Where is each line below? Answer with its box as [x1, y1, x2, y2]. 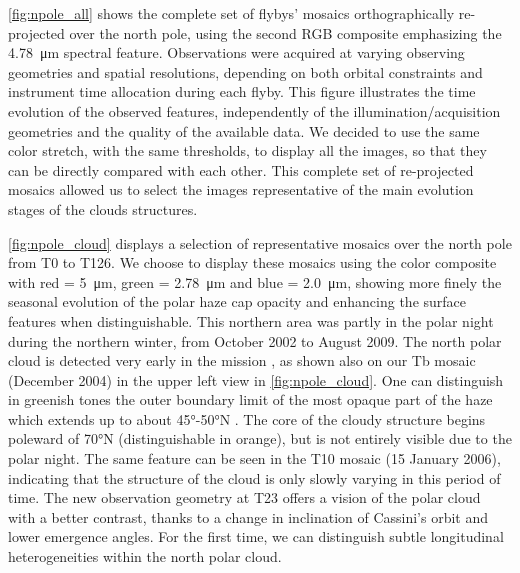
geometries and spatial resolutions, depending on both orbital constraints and [8, 61, 483, 82]
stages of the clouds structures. [8, 198, 198, 219]
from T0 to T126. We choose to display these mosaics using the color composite [8, 252, 497, 273]
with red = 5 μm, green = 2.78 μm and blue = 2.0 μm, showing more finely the [8, 271, 502, 292]
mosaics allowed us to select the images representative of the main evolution [8, 179, 474, 200]
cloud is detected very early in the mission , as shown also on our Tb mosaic [8, 350, 476, 371]
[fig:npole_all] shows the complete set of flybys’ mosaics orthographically [8, 3, 455, 23]
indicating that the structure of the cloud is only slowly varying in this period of [8, 467, 501, 488]
